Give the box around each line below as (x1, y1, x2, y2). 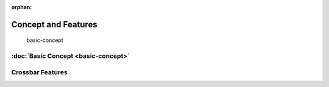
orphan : (11, 4, 32, 10)
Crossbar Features (11, 68, 68, 76)
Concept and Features (11, 19, 97, 30)
